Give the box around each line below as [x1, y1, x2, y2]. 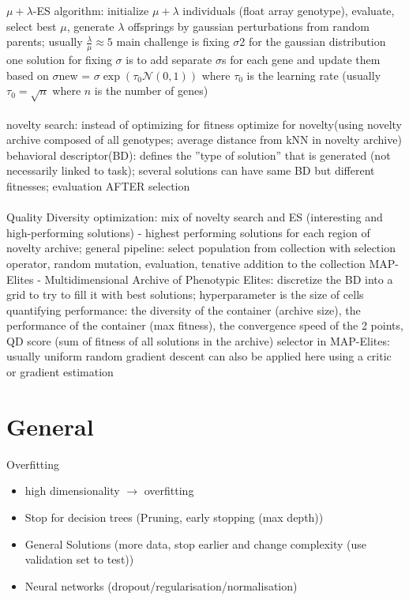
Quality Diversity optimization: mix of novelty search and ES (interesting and [6, 209, 383, 225]
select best [6, 17, 57, 34]
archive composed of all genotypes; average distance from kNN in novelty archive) [6, 131, 402, 148]
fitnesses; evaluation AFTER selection [6, 177, 190, 194]
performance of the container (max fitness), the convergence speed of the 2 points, [6, 317, 403, 334]
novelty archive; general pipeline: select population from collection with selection [6, 240, 396, 256]
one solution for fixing [6, 51, 112, 68]
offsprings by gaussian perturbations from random [128, 17, 370, 34]
